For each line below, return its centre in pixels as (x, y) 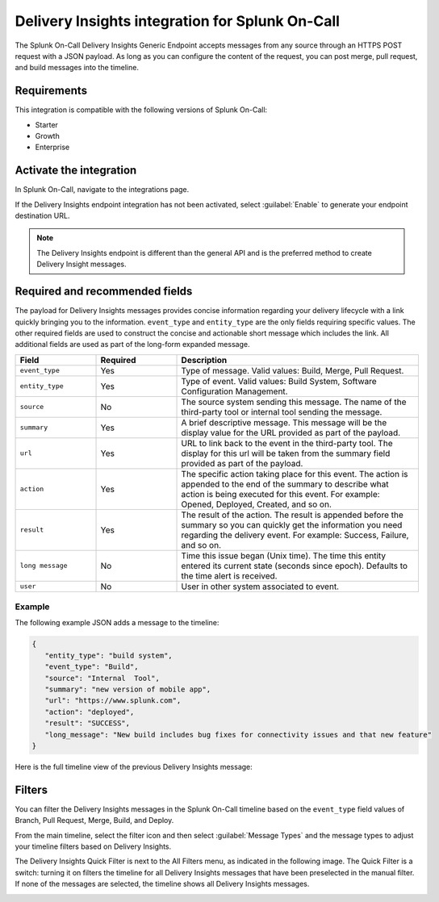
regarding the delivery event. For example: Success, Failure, (295, 535)
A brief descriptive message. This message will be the (284, 422)
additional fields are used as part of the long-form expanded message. (132, 345)
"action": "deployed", (90, 712)
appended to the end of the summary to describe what (285, 484)
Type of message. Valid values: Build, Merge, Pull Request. (293, 370)
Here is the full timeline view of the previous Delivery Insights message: (134, 766)
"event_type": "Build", (92, 667)
